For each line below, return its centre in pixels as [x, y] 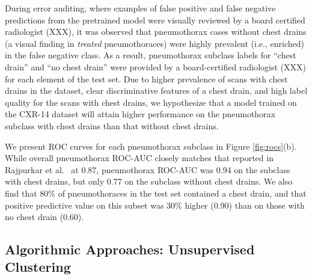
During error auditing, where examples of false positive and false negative [140, 8]
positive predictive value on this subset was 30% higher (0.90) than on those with [155, 205]
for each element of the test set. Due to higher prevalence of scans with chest [146, 78]
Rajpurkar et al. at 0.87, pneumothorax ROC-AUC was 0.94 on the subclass [148, 169]
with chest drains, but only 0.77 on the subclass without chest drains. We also [149, 181]
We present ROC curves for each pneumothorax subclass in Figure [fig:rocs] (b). [151, 146]
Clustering [38, 267]
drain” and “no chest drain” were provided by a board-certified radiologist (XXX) [155, 66]
